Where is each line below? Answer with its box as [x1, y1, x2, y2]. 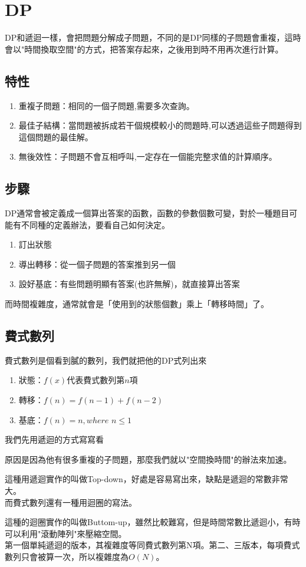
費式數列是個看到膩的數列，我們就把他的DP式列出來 [5, 354, 207, 366]
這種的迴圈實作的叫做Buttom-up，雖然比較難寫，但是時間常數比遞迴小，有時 [5, 516, 301, 528]
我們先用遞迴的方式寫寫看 [5, 433, 104, 446]
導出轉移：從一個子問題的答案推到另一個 [18, 258, 176, 270]
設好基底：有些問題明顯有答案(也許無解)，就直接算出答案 [18, 278, 240, 290]
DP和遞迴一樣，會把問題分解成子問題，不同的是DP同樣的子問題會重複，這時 [5, 31, 301, 44]
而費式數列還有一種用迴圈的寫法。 [5, 496, 137, 508]
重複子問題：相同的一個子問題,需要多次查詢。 [18, 99, 195, 111]
